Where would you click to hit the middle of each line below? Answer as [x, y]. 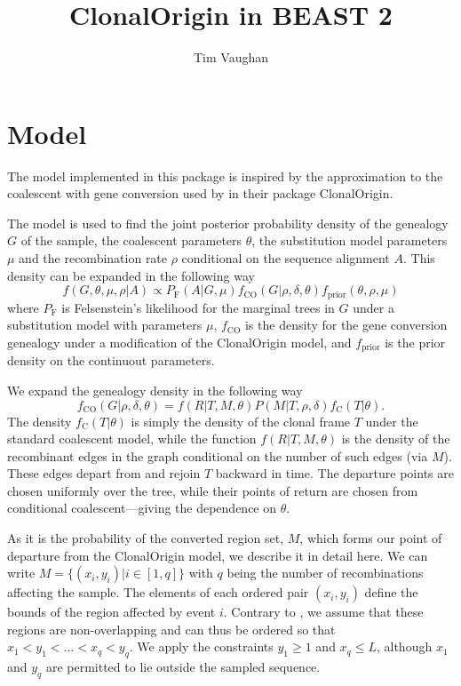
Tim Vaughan [230, 57]
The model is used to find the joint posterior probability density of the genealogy [228, 223]
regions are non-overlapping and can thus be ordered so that [171, 629]
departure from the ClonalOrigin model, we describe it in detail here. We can [218, 555]
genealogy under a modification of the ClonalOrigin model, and [179, 342]
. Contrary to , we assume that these [323, 612]
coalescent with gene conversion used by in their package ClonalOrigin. [200, 193]
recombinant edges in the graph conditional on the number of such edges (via [218, 455]
